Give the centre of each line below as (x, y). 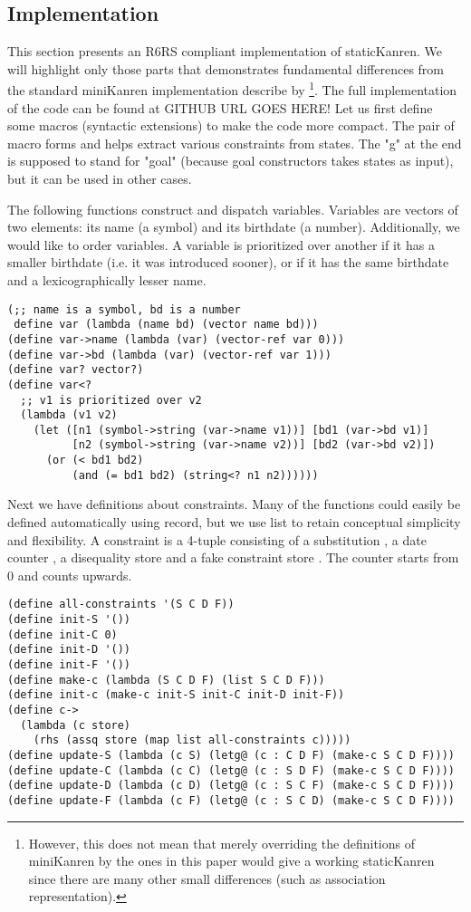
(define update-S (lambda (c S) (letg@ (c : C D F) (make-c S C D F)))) (231, 755)
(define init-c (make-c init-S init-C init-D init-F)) (176, 695)
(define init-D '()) (69, 650)
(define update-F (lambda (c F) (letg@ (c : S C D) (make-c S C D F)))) (231, 800)
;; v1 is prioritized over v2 (111, 400)
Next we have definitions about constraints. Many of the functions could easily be (234, 504)
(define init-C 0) (62, 634)
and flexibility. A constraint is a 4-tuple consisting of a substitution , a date (217, 539)
